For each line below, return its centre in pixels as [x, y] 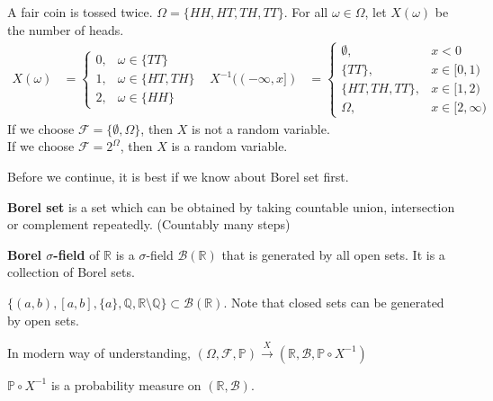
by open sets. [43, 320]
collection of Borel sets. [71, 272]
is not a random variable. [261, 128]
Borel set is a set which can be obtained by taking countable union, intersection [231, 206]
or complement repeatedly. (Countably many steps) [149, 224]
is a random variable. [229, 146]
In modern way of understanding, [99, 352]
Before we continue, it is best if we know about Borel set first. [178, 177]
